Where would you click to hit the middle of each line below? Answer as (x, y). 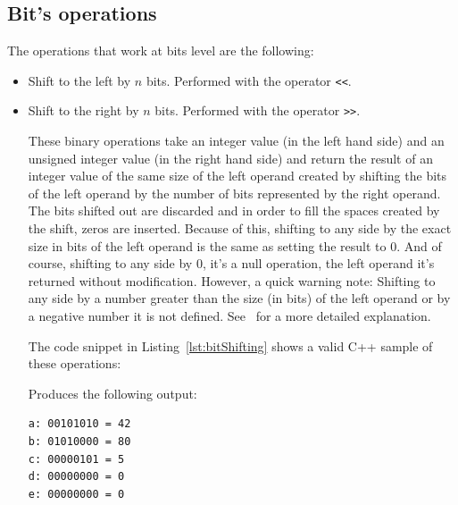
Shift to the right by (83, 110)
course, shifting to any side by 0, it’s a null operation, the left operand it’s (231, 263)
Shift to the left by (79, 80)
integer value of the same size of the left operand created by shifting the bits (237, 176)
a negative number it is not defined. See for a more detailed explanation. (229, 316)
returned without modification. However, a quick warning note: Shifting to (232, 280)
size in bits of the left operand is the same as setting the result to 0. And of (235, 245)
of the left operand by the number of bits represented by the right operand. (234, 193)
